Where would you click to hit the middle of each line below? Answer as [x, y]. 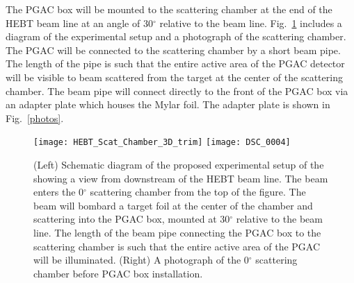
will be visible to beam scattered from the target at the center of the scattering [174, 77]
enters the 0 [59, 192]
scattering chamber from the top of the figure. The [198, 192]
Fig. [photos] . [35, 118]
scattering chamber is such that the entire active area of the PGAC [177, 246]
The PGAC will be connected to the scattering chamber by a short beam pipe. [173, 50]
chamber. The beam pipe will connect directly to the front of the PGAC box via [177, 91]
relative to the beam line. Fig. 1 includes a [251, 23]
